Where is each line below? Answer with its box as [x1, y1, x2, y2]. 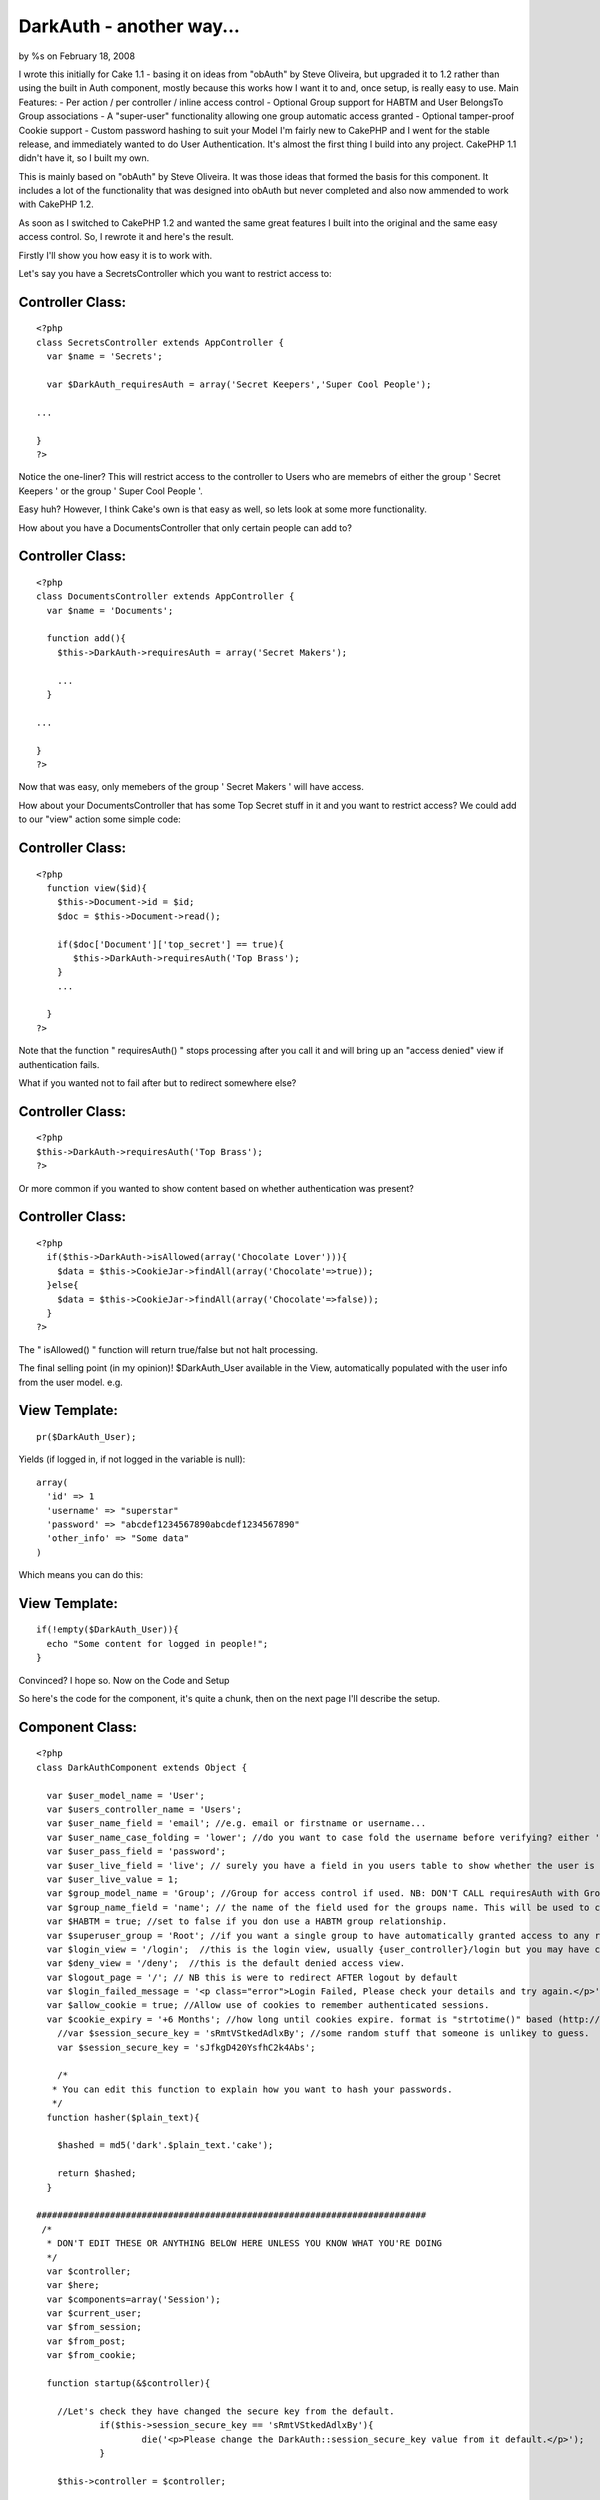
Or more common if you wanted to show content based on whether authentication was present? [18, 1182, 415, 1194]
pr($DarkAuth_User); [36, 1431, 137, 1442]
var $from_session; [46, 2321, 142, 2333]
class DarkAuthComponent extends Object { [36, 1761, 248, 1773]
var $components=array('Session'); [46, 2293, 222, 2305]
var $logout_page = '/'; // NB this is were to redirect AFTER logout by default [46, 1971, 459, 1983]
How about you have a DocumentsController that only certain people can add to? [18, 521, 352, 534]
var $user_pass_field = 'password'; [46, 1846, 227, 1857]
